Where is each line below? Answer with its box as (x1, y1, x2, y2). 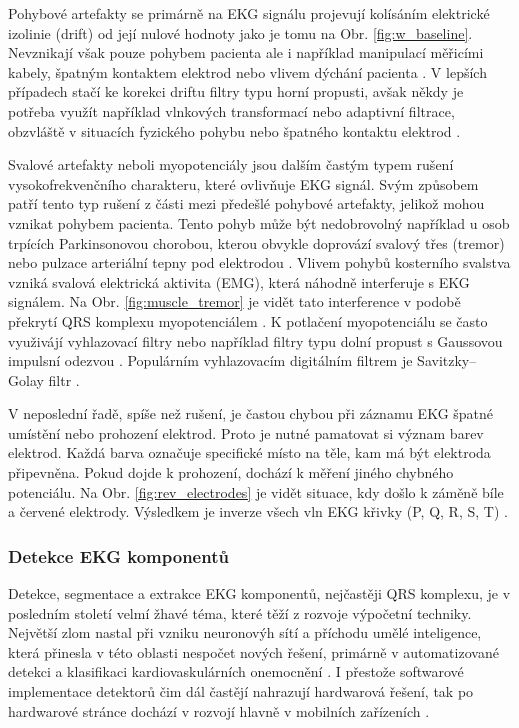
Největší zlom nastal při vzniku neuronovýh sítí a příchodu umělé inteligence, (8, 622, 482, 643)
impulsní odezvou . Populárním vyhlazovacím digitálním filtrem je (8, 350, 413, 371)
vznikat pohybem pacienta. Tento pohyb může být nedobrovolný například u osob (8, 212, 510, 233)
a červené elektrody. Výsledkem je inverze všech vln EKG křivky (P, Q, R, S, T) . (8, 501, 508, 522)
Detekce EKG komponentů (8, 543, 229, 568)
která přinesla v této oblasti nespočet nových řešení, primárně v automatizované (8, 641, 499, 662)
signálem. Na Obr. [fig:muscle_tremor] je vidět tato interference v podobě (8, 291, 461, 312)
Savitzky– (417, 350, 477, 371)
